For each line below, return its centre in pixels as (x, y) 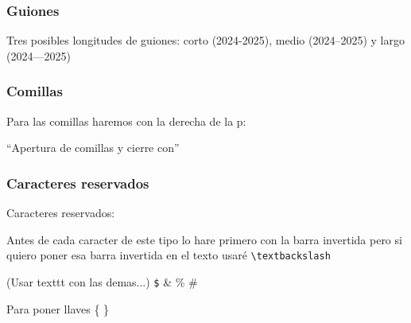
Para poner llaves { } (58, 308)
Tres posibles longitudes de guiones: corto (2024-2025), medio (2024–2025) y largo (205, 40)
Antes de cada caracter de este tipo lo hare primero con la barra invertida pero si (204, 239)
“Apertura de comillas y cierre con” (93, 148)
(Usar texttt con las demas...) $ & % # (102, 281)
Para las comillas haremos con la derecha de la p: (126, 121)
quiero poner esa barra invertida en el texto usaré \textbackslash (169, 255)
